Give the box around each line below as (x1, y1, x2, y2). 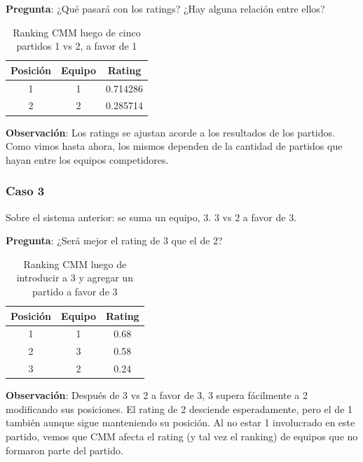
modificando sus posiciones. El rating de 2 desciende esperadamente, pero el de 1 (6, 401, 353, 416)
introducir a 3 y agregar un (16, 270, 133, 285)
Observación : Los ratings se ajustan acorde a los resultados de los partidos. (6, 125, 335, 139)
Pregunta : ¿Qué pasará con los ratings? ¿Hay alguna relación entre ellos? (6, 1, 325, 15)
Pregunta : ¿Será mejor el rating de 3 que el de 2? (6, 233, 223, 248)
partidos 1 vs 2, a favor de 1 (16, 38, 137, 53)
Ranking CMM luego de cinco (13, 24, 141, 39)
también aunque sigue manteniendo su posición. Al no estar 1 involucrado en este (6, 415, 355, 430)
